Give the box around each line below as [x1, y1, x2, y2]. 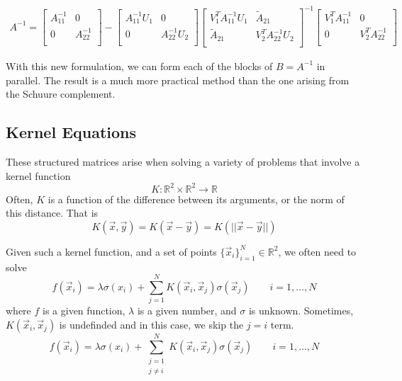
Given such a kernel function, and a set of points [6, 244, 217, 258]
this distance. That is [6, 205, 99, 220]
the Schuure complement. [6, 86, 116, 101]
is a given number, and [137, 303, 237, 318]
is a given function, [43, 303, 125, 318]
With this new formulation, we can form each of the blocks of [6, 58, 273, 73]
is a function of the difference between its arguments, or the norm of [48, 191, 345, 206]
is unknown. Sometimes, [248, 303, 354, 318]
